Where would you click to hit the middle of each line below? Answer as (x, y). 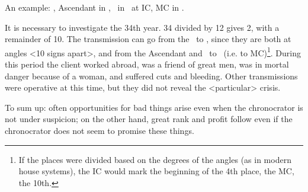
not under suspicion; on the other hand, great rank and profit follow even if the (149, 119)
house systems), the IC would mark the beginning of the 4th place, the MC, (156, 171)
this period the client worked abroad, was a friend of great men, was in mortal (147, 64)
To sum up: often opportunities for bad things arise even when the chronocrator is (154, 107)
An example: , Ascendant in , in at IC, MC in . (94, 7)
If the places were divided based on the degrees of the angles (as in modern (155, 159)
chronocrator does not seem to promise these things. (100, 130)
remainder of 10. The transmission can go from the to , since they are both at (148, 39)
